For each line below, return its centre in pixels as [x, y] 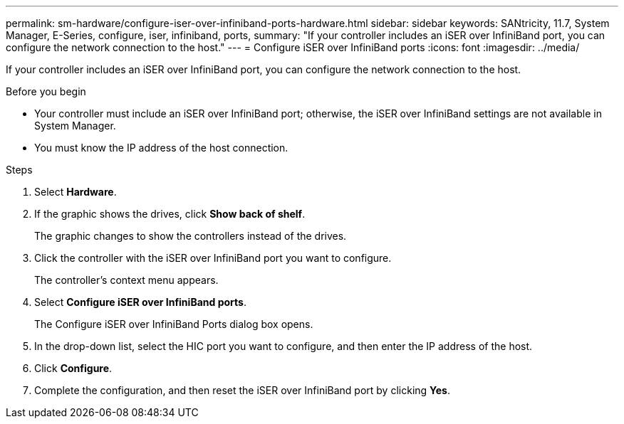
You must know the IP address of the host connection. [161, 148]
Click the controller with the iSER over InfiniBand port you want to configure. [213, 258]
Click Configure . [73, 368]
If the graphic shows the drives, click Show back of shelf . [170, 214]
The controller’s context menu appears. [126, 280]
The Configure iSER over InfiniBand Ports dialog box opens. [174, 324]
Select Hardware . [76, 192]
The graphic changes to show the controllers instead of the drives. [191, 236]
